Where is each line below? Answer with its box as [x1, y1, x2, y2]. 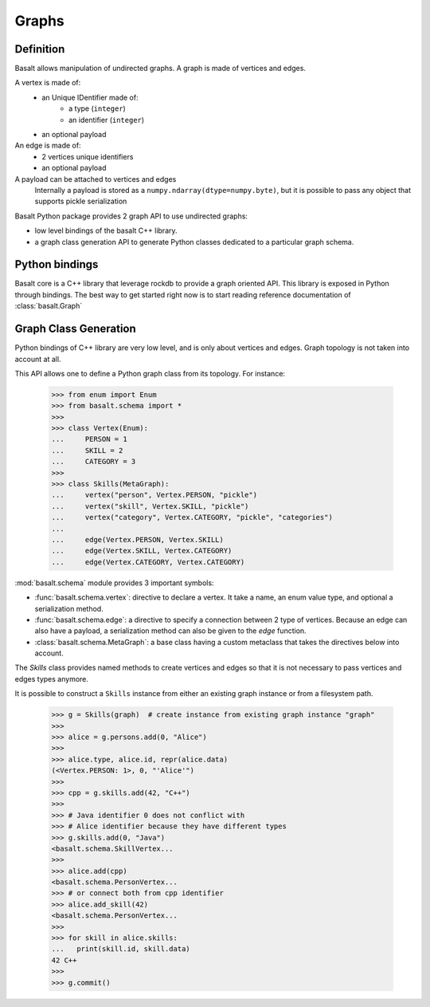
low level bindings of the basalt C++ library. [34, 226, 178, 235]
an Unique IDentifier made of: [41, 92, 139, 102]
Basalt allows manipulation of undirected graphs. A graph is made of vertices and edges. [14, 64, 307, 73]
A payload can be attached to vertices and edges [14, 174, 177, 183]
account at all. [14, 354, 61, 364]
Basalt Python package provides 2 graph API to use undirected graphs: [14, 211, 248, 221]
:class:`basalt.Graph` [14, 301, 83, 311]
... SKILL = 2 [51, 446, 123, 454]
